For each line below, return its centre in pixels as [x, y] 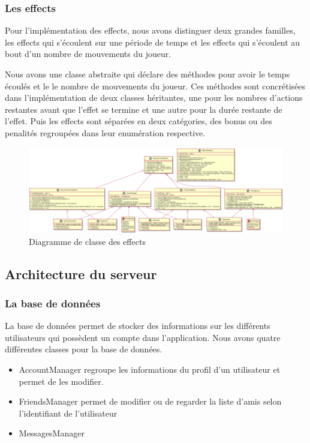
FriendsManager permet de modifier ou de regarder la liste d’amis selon [150, 401]
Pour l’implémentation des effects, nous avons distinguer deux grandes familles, [150, 30]
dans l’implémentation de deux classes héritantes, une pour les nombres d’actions [154, 98]
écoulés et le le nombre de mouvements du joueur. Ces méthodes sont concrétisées [155, 86]
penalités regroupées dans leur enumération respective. [105, 132]
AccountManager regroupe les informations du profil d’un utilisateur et [150, 369]
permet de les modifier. [61, 381]
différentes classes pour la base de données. [84, 349]
